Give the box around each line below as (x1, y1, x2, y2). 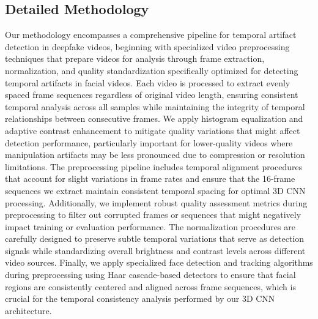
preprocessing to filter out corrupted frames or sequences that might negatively (5, 208, 301, 221)
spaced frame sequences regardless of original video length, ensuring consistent (5, 88, 298, 101)
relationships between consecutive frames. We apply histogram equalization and (5, 112, 303, 125)
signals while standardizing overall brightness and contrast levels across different (5, 244, 306, 257)
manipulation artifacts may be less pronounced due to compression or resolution (5, 148, 305, 161)
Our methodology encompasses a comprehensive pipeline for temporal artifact (5, 28, 297, 41)
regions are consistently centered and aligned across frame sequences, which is (5, 280, 296, 293)
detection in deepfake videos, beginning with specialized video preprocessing (5, 40, 290, 53)
